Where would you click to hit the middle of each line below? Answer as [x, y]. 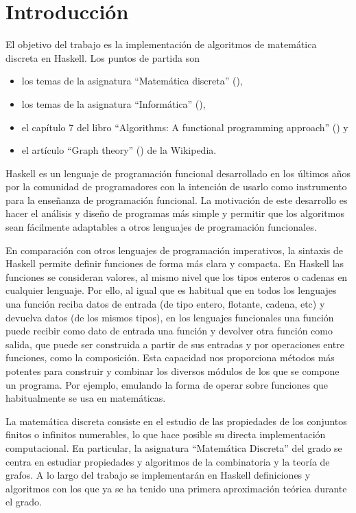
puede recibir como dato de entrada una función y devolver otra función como [169, 331]
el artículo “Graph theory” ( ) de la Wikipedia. [119, 150]
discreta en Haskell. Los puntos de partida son [103, 57]
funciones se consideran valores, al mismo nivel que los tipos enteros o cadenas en [177, 276]
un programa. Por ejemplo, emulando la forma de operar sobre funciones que [167, 384]
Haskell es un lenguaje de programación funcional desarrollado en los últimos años [178, 173]
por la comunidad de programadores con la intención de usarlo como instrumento [176, 186]
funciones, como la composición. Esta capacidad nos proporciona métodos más [170, 357]
